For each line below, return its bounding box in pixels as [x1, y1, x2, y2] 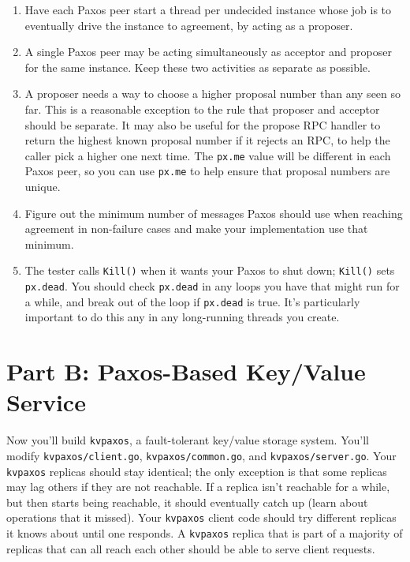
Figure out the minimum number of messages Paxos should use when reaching [24, 204, 403, 221]
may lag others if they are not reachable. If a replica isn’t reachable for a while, [6, 478, 390, 495]
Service [6, 386, 86, 418]
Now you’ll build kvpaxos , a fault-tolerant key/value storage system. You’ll [6, 432, 369, 448]
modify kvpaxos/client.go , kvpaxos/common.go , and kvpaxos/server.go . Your [6, 447, 397, 463]
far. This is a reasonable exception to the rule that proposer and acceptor [24, 100, 380, 117]
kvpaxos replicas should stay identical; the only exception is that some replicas [6, 463, 387, 479]
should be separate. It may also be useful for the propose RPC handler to [24, 116, 381, 133]
